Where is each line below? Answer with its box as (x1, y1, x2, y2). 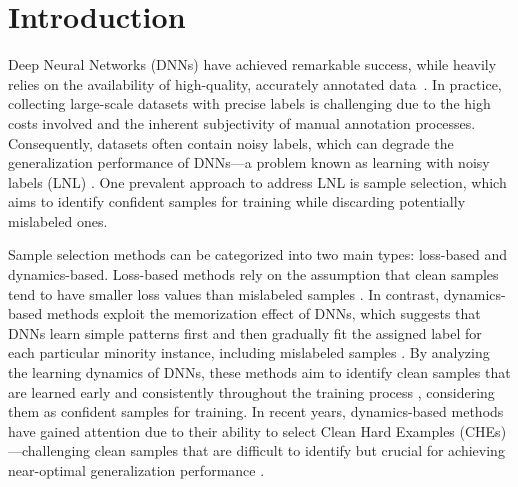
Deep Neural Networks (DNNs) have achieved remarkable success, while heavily (8, 54, 497, 75)
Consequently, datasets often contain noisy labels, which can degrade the (8, 132, 454, 153)
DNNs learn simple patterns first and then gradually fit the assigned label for (8, 322, 482, 343)
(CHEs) (459, 420, 507, 441)
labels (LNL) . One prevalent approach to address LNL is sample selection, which (8, 171, 507, 192)
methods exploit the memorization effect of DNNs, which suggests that (46, 303, 481, 324)
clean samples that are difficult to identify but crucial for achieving (94, 440, 505, 461)
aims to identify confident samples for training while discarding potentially (8, 191, 466, 212)
